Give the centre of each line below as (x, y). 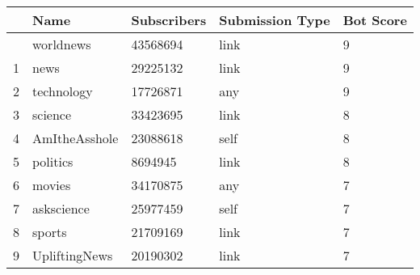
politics (53, 161)
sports (50, 232)
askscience (61, 208)
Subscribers (169, 20)
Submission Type (275, 20)
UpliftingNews (73, 255)
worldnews (62, 44)
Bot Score (375, 20)
